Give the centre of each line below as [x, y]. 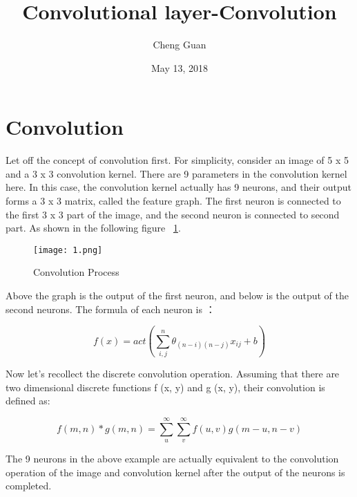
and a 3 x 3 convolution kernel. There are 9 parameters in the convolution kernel [176, 173]
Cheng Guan [180, 45]
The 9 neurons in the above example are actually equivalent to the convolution [172, 458]
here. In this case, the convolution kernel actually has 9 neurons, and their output [178, 187]
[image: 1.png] [68, 250]
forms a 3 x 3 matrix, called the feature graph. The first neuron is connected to [173, 201]
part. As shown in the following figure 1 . [93, 228]
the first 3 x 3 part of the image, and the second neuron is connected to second [173, 214]
